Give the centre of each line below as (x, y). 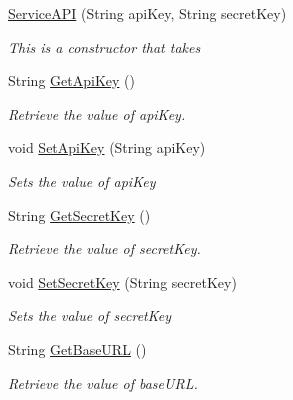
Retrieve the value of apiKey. (97, 113)
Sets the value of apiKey (82, 180)
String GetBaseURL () (77, 348)
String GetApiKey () (71, 80)
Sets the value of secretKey (90, 315)
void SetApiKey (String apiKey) (107, 147)
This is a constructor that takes (104, 46)
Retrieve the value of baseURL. (103, 382)
